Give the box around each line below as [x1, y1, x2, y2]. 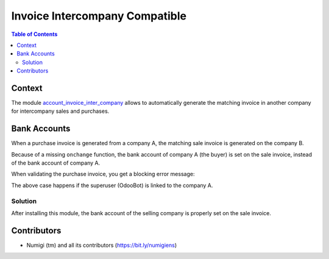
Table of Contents [11, 30, 58, 38]
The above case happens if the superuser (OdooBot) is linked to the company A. [11, 182, 213, 189]
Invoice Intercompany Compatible [11, 9, 187, 23]
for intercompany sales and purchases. [11, 107, 110, 115]
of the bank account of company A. [11, 159, 101, 167]
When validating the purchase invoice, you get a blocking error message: [11, 171, 195, 178]
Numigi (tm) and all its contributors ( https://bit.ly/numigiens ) [26, 241, 177, 249]
